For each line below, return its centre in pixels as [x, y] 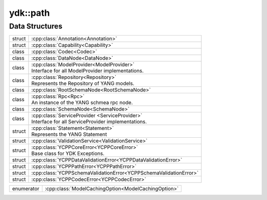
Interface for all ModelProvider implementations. [88, 71]
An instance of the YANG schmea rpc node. [82, 103]
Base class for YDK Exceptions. [68, 154]
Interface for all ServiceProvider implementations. [89, 122]
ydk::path [29, 13]
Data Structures [36, 26]
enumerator [26, 189]
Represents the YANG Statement [69, 134]
